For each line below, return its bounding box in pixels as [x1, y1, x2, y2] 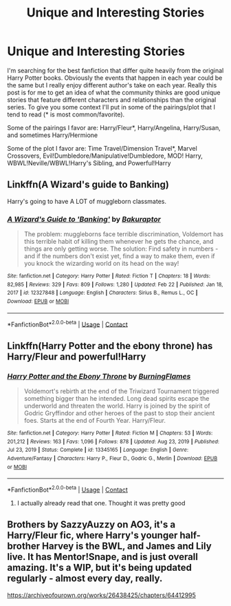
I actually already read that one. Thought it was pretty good [16, 499, 186, 507]
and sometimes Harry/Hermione [7, 131, 98, 139]
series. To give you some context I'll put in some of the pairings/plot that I [7, 103, 215, 111]
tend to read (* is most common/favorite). [7, 110, 125, 118]
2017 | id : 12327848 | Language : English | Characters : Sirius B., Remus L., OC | [7, 289, 198, 297]
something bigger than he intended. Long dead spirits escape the [23, 395, 210, 403]
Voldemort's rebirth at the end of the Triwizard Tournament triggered [23, 387, 219, 395]
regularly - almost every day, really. [7, 573, 163, 585]
